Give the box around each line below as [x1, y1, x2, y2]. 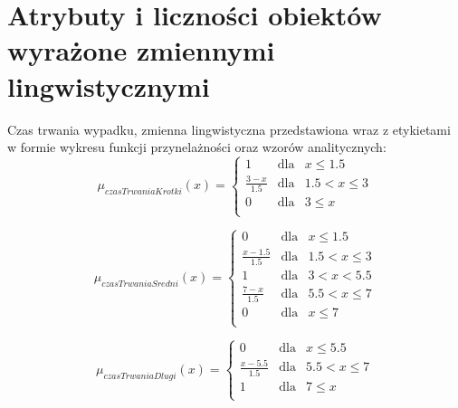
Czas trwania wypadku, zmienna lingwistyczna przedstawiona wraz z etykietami [7, 119, 451, 138]
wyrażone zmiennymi [7, 32, 275, 69]
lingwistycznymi [7, 67, 210, 104]
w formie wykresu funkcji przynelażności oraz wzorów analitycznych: [7, 138, 386, 157]
